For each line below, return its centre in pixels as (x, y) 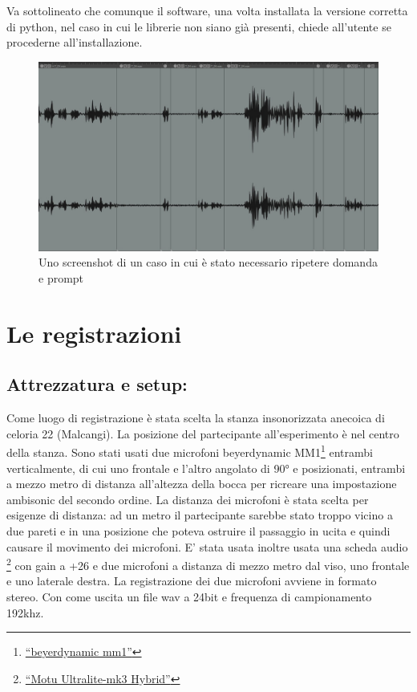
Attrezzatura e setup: (97, 384)
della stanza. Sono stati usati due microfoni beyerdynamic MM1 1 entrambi (190, 451)
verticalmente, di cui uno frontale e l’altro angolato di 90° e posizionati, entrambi (206, 468)
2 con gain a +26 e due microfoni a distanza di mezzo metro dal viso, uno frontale (208, 564)
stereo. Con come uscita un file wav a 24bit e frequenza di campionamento (189, 596)
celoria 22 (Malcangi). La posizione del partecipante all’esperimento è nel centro (203, 433)
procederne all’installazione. (75, 42)
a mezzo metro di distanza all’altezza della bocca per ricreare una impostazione (202, 484)
